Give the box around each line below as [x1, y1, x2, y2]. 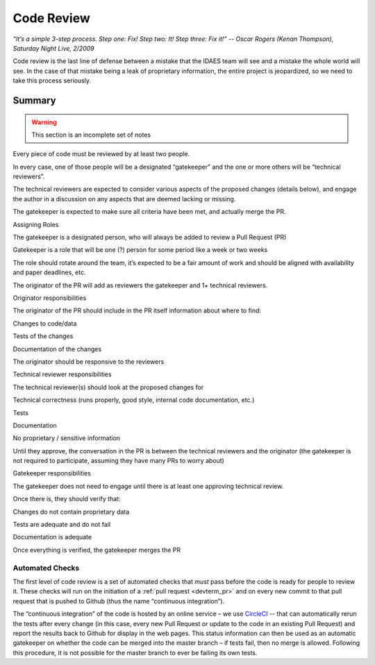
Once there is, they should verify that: [12, 495, 121, 503]
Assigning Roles [12, 220, 59, 228]
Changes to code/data [12, 319, 77, 328]
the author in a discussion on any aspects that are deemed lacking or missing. [12, 194, 236, 203]
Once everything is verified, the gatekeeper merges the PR [12, 546, 181, 554]
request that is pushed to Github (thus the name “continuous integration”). [12, 597, 225, 605]
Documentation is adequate [12, 533, 92, 541]
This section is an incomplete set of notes [31, 131, 151, 139]
